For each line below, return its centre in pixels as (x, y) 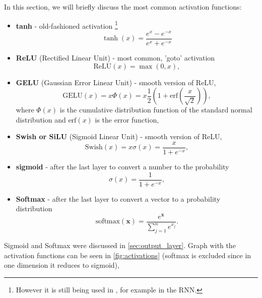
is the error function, (127, 119)
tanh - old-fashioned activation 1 (67, 25)
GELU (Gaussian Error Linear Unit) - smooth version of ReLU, (116, 82)
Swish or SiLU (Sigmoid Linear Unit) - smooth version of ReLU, (119, 136)
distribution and (41, 119)
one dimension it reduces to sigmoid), (62, 265)
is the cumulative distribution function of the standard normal (156, 110)
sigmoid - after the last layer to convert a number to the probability (122, 167)
